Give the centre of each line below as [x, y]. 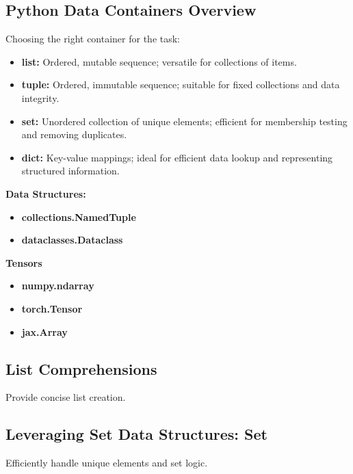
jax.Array [44, 331]
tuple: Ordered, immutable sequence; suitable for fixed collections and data [181, 84]
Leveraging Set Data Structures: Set [136, 434]
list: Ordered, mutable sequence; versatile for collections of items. [159, 61]
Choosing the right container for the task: [93, 39]
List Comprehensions [81, 368]
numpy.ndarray [58, 286]
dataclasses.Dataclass [72, 240]
